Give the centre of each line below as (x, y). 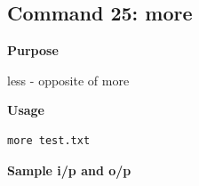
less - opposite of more (68, 80)
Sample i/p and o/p (69, 170)
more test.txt (49, 140)
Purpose (33, 50)
